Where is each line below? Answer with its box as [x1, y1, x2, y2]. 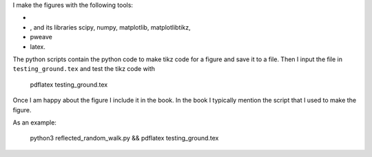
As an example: [12, 118, 56, 127]
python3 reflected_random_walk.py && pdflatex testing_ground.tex [30, 134, 219, 143]
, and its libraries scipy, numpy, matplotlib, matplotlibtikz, [30, 23, 191, 31]
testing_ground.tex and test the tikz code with [12, 65, 155, 73]
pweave [30, 33, 53, 41]
